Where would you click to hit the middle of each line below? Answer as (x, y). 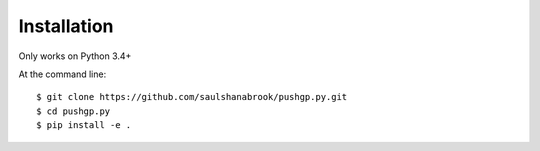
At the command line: (62, 74)
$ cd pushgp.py (73, 111)
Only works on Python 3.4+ (75, 56)
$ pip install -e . (84, 125)
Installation (66, 26)
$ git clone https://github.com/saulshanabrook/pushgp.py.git (192, 97)
